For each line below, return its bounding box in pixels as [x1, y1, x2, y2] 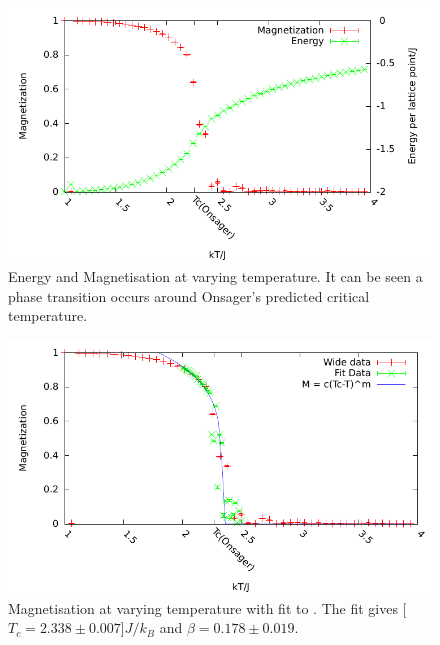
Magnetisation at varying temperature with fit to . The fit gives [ [8, 597, 407, 618]
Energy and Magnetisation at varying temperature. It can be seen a [8, 265, 423, 286]
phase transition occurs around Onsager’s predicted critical [8, 285, 370, 306]
